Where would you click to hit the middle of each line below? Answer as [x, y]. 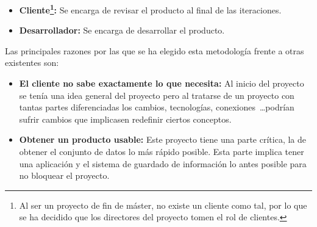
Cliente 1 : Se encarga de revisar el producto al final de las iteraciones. [150, 9]
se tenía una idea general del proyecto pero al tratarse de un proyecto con [157, 95]
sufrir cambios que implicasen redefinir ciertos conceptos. [125, 119]
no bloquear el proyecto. [64, 175]
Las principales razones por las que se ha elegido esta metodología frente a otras [155, 50]
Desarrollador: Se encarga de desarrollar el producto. [122, 30]
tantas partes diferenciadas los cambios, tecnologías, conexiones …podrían [157, 107]
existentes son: [32, 63]
